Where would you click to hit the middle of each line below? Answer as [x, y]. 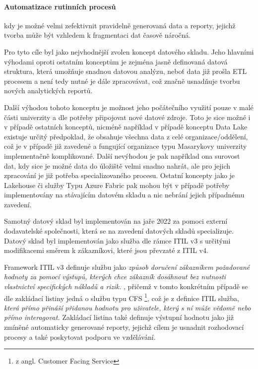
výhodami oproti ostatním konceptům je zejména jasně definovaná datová [116, 61]
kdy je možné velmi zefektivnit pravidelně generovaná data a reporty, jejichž [120, 25]
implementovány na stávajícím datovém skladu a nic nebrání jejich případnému [124, 195]
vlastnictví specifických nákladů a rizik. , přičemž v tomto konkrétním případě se [126, 286]
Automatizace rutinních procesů [60, 6]
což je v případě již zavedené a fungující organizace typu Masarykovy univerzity [126, 146]
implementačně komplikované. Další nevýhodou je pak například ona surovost [122, 155]
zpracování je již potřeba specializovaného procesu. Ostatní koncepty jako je [120, 175]
